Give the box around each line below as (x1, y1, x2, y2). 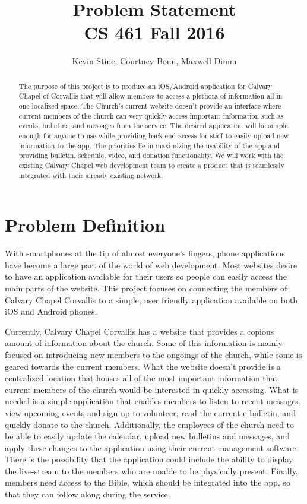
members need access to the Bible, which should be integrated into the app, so (5, 476, 290, 489)
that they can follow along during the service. (5, 488, 170, 500)
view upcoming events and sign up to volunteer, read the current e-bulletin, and (5, 406, 296, 419)
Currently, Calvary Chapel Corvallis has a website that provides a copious (5, 325, 274, 337)
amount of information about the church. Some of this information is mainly (5, 337, 283, 349)
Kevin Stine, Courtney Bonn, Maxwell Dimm (72, 55, 237, 67)
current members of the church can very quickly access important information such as (18, 110, 284, 121)
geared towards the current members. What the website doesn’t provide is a (5, 360, 281, 372)
